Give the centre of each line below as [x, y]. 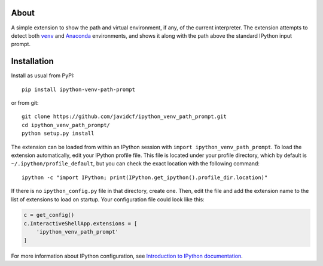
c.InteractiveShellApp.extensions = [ [80, 223]
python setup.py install [58, 134]
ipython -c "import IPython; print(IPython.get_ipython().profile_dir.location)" [145, 177]
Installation [32, 61]
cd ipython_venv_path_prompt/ [66, 125]
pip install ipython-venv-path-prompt [79, 89]
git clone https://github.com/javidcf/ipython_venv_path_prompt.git [124, 117]
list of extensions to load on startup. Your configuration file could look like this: [108, 199]
